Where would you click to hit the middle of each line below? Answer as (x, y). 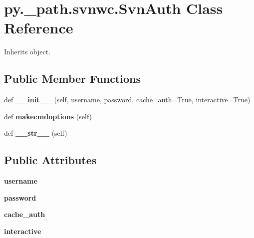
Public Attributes (50, 160)
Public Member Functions (72, 79)
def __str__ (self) (36, 133)
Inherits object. (27, 52)
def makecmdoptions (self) (48, 116)
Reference (39, 28)
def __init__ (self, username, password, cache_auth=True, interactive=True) (127, 100)
